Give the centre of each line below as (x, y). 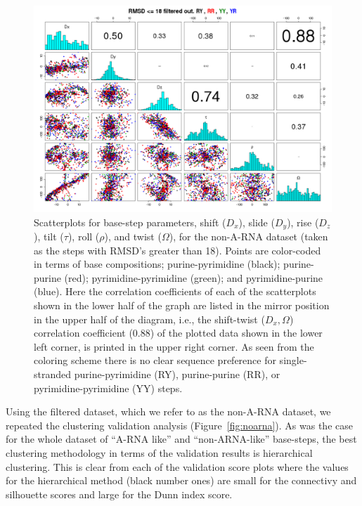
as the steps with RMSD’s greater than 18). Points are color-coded (177, 250)
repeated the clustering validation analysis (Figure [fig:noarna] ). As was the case (179, 425)
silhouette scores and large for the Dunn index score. (119, 494)
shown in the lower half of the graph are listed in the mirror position (182, 305)
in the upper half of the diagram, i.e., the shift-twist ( (149, 319)
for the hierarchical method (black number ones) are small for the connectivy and (181, 480)
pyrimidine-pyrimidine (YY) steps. (108, 388)
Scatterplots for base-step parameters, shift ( (130, 222)
